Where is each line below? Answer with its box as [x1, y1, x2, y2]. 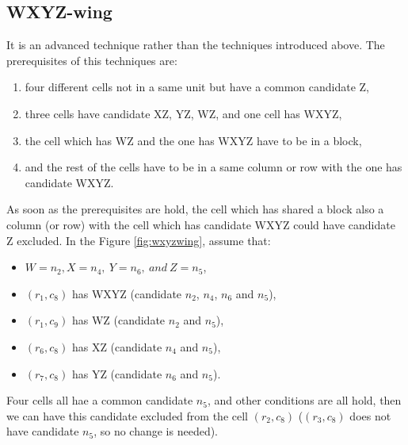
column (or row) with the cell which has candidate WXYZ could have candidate [6, 216, 395, 232]
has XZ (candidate [71, 338, 162, 355]
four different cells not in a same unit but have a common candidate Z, [25, 79, 370, 95]
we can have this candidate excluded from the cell [6, 407, 248, 424]
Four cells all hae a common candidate [6, 392, 193, 409]
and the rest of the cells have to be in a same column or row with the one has [25, 159, 402, 175]
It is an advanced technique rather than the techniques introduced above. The [6, 36, 385, 53]
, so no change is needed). [93, 423, 219, 439]
